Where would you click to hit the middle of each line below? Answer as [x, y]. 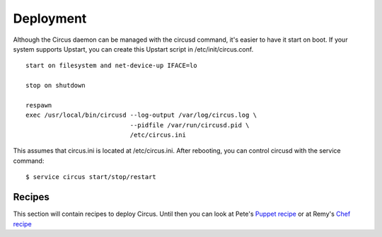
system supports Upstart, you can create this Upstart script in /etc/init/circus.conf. [133, 49]
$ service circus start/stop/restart [91, 177]
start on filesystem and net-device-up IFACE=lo [111, 66]
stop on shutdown [56, 86]
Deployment [50, 18]
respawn [39, 105]
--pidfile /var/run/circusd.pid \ [190, 125]
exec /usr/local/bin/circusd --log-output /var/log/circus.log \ [141, 115]
